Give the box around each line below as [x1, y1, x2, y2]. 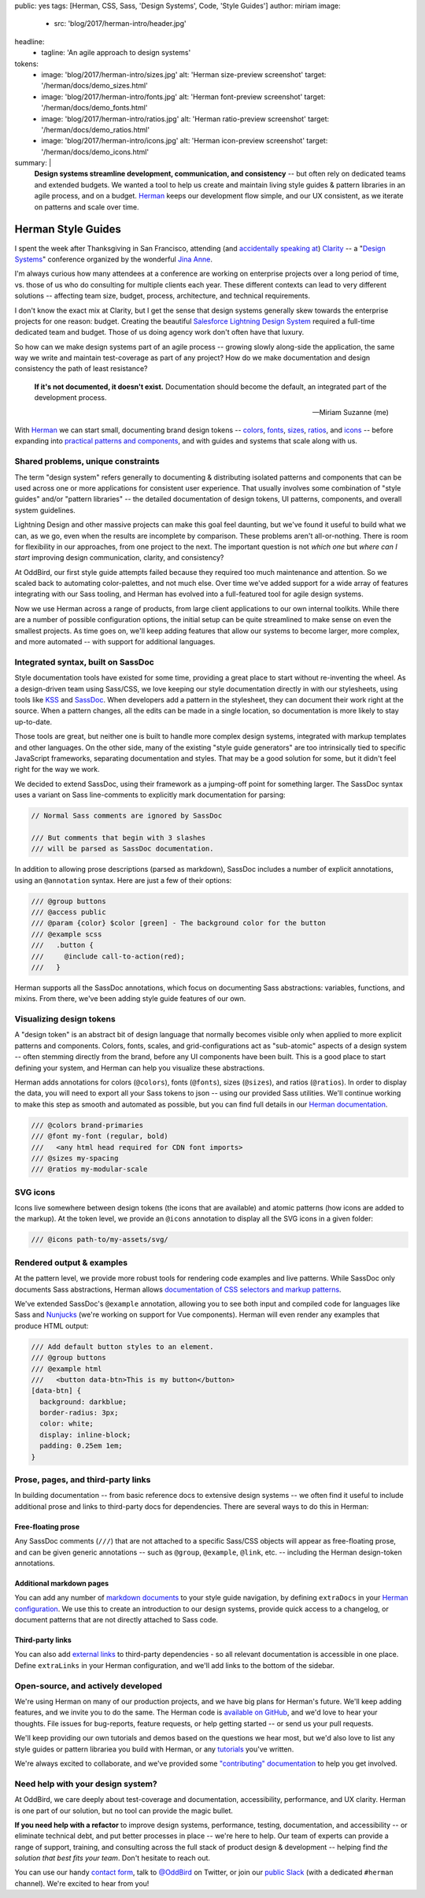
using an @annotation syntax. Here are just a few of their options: [14, 875, 232, 885]
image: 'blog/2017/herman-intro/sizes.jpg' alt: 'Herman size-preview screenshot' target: [41, 69, 327, 79]
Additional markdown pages [14, 1578, 109, 1588]
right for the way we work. [14, 765, 100, 774]
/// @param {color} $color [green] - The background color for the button [31, 918, 327, 928]
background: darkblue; [39, 1397, 128, 1406]
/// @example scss [31, 929, 102, 939]
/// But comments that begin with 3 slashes [31, 833, 206, 842]
